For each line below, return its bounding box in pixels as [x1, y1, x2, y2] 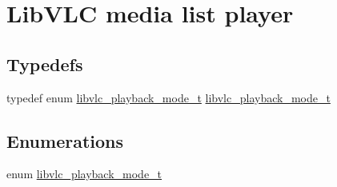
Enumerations [6, 128, 124, 153]
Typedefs [6, 51, 83, 76]
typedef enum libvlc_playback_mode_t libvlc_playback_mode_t [6, 89, 331, 105]
